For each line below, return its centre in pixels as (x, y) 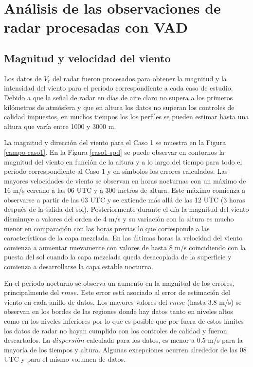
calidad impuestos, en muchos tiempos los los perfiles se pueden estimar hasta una (126, 117)
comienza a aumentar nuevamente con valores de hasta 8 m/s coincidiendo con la (125, 247)
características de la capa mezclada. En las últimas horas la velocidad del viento (123, 238)
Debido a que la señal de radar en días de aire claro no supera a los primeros (118, 97)
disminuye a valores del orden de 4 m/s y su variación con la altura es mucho (119, 219)
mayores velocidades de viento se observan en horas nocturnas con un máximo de (125, 180)
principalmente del (32, 292)
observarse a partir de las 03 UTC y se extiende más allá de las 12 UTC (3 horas (125, 199)
